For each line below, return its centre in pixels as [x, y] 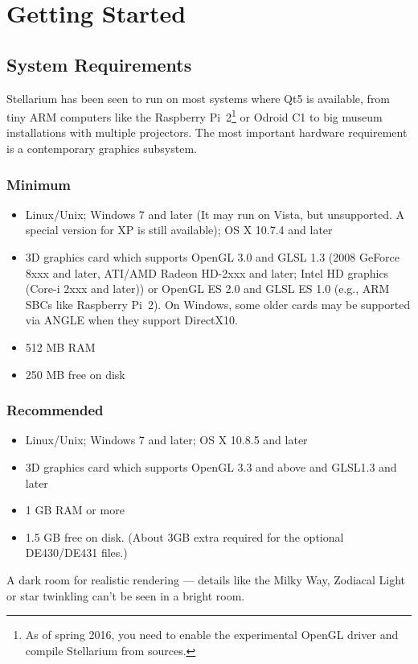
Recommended [55, 410]
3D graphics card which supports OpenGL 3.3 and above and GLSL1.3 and [211, 466]
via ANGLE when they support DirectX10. [131, 320]
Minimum [39, 184]
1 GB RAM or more [75, 510]
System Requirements [99, 64]
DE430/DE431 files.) [76, 553]
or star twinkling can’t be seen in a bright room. [126, 595]
